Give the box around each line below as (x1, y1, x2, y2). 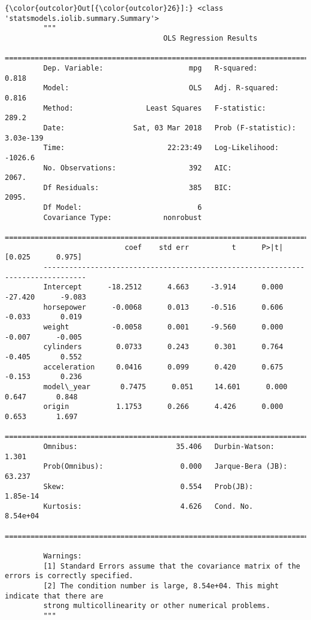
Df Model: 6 (43, 203, 202, 212)
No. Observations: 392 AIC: (43, 163, 232, 172)
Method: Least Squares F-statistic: (43, 103, 266, 112)
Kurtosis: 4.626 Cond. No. (43, 502, 254, 511)
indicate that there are (5, 591, 103, 600)
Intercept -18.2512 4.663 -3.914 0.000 (43, 283, 283, 292)
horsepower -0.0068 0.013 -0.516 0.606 (43, 303, 283, 311)
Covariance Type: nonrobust (43, 213, 202, 222)
